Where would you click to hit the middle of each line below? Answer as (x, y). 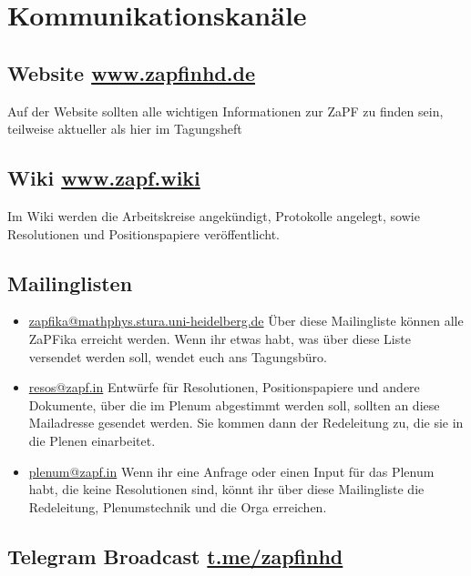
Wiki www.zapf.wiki (104, 178)
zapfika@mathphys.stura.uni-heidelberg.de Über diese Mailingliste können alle (246, 321)
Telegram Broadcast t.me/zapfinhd (175, 556)
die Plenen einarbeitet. (92, 440)
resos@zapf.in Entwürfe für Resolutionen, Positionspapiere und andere (224, 387)
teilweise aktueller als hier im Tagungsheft (125, 129)
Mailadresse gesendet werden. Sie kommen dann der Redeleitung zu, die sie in (246, 423)
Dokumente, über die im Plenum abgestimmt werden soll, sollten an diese (234, 404)
